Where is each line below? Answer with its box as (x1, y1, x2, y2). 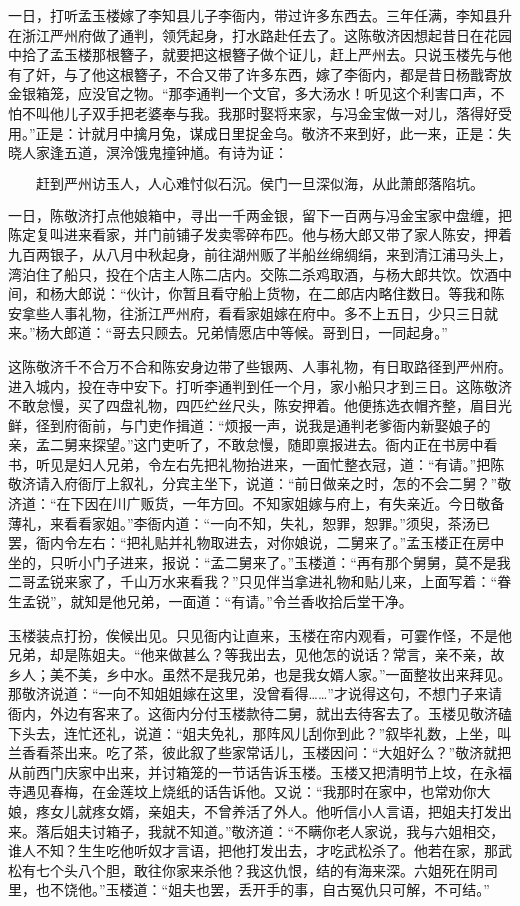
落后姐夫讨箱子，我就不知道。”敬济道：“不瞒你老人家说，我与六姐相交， (35, 820, 505, 841)
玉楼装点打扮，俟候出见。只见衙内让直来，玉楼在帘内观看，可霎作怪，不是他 (8, 624, 512, 645)
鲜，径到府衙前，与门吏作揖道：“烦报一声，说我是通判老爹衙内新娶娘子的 (8, 414, 491, 435)
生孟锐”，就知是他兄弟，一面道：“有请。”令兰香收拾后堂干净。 (8, 591, 413, 612)
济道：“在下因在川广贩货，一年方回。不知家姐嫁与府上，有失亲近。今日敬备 (8, 493, 505, 514)
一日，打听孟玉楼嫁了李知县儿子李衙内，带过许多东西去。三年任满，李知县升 (8, 5, 512, 25)
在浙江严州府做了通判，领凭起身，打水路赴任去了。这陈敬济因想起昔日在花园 (8, 24, 512, 45)
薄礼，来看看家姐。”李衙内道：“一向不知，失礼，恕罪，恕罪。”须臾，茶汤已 (8, 512, 490, 533)
